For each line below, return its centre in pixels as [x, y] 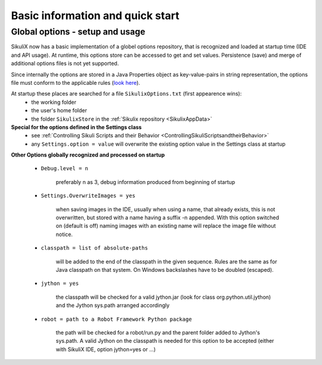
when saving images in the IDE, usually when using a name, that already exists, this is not [165, 209]
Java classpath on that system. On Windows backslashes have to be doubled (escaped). [165, 269]
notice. [64, 234]
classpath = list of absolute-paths [95, 248]
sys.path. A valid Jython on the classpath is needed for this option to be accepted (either [165, 341]
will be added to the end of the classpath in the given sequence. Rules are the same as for [166, 261]
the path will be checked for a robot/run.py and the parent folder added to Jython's [158, 332]
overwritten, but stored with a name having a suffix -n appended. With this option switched [168, 217]
